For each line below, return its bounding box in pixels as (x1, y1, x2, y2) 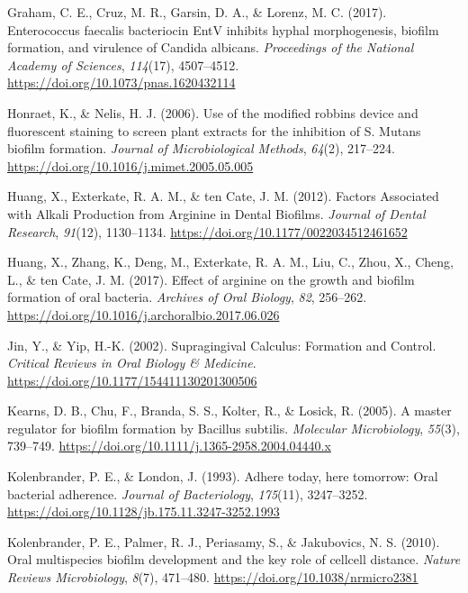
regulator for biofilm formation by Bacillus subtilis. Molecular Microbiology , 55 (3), (7, 418, 460, 437)
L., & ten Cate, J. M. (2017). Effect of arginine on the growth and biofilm (7, 269, 415, 288)
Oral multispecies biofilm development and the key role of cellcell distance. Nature (7, 550, 461, 569)
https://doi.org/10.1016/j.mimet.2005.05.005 (7, 156, 254, 175)
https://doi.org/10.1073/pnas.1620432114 (7, 73, 236, 92)
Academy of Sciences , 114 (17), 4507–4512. (7, 55, 239, 74)
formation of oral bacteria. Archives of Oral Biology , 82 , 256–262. (7, 287, 367, 306)
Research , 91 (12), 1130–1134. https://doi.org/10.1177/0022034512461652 (7, 222, 408, 241)
